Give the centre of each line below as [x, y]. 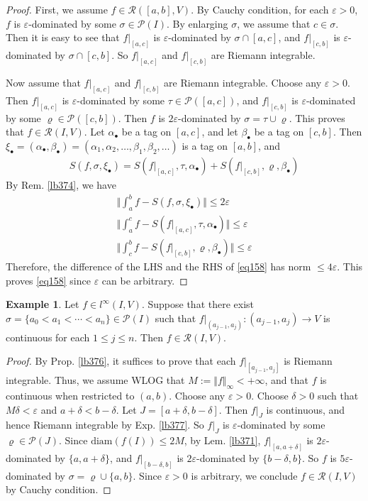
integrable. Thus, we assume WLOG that [95, 380]
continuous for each [48, 337]
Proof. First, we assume [57, 9]
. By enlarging [197, 23]
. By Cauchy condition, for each [260, 9]
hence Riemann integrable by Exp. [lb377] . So [105, 425]
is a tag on [205, 146]
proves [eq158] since [48, 280]
